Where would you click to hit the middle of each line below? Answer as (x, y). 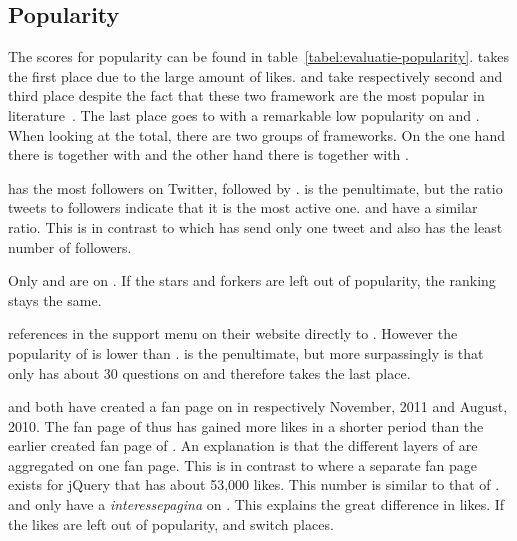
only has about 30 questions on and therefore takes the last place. (209, 372)
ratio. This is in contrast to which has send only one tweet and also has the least (255, 226)
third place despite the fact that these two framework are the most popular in (246, 95)
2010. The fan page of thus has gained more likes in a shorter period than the (246, 425)
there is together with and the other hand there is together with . (208, 154)
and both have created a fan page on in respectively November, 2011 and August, (258, 406)
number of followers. (70, 246)
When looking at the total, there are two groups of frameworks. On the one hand (256, 134)
